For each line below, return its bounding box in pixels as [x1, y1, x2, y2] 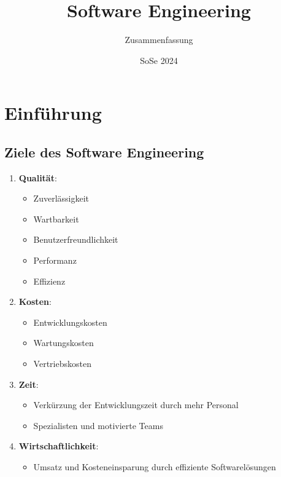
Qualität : [18, 171, 57, 184]
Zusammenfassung [125, 33, 193, 46]
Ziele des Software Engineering [4, 142, 204, 161]
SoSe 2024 [140, 53, 178, 66]
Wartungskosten [33, 336, 94, 349]
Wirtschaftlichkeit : [18, 440, 99, 452]
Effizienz [33, 274, 66, 287]
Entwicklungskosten [33, 315, 107, 328]
